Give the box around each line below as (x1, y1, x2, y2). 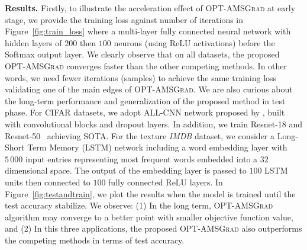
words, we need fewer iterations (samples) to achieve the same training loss (5, 71, 277, 84)
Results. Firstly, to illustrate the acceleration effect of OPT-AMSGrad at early (5, 2, 296, 14)
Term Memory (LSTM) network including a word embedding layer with (27, 141, 287, 153)
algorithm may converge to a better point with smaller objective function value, (5, 210, 293, 223)
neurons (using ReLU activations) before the (114, 36, 275, 49)
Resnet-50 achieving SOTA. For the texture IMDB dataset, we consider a (5, 129, 274, 142)
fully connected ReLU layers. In (108, 175, 223, 188)
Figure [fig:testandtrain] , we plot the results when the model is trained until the (5, 187, 296, 200)
